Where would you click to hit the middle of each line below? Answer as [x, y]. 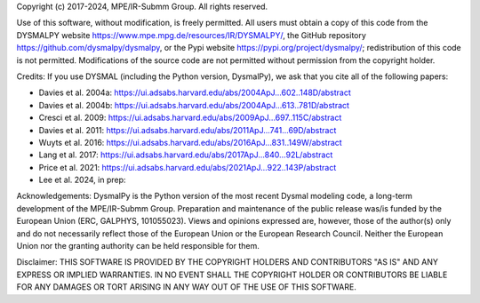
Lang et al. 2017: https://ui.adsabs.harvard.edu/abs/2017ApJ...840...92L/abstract [186, 155]
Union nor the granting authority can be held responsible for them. [138, 246]
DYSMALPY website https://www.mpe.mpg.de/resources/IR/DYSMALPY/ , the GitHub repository [191, 35]
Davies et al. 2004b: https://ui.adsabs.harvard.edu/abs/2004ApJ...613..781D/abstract [194, 105]
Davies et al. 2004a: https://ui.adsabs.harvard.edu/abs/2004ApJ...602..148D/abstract [195, 92]
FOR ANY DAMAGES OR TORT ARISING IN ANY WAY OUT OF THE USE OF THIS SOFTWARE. [187, 287]
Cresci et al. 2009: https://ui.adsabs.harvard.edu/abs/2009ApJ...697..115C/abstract [190, 118]
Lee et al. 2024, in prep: [82, 180]
